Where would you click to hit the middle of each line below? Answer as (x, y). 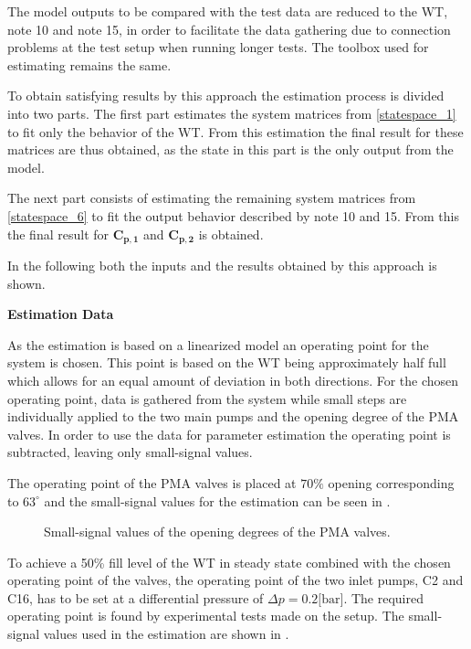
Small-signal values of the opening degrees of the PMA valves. (217, 532)
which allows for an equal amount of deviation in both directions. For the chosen (233, 380)
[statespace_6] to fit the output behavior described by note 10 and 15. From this (233, 215)
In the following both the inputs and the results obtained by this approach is (222, 265)
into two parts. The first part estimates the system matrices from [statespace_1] (232, 113)
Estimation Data (61, 314)
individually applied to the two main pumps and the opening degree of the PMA (233, 416)
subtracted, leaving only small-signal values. (130, 452)
